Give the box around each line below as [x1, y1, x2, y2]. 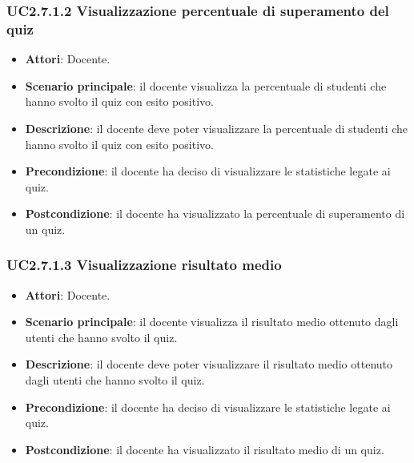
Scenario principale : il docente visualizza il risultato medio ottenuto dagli [25, 313, 399, 330]
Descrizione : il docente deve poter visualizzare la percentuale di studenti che [25, 119, 408, 136]
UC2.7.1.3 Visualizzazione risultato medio [6, 255, 282, 275]
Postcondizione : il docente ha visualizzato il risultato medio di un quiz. [25, 441, 384, 457]
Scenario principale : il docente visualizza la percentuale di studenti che [25, 77, 387, 94]
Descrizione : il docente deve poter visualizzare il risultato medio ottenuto [25, 356, 393, 372]
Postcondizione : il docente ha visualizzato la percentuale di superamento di [25, 205, 405, 222]
